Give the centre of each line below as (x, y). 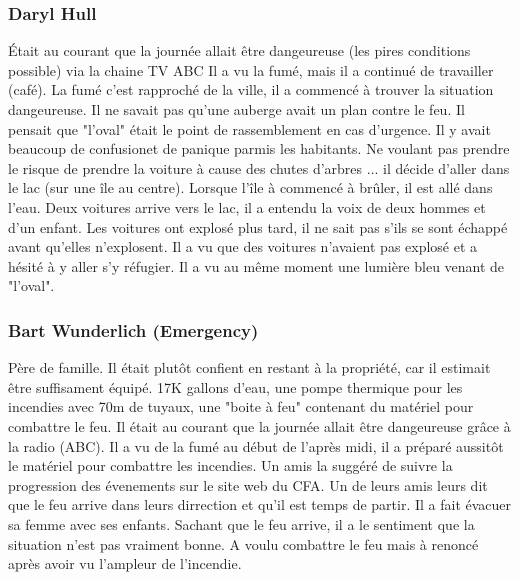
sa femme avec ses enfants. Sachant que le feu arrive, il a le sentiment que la (241, 523)
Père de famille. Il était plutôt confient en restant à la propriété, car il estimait (249, 367)
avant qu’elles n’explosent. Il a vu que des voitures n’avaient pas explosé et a (243, 246)
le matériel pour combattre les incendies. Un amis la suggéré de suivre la (230, 465)
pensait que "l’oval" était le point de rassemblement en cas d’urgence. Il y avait (249, 128)
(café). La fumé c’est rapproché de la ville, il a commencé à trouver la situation (251, 89)
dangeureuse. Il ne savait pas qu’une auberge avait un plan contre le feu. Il (236, 109)
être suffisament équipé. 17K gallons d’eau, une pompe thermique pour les (235, 386)
